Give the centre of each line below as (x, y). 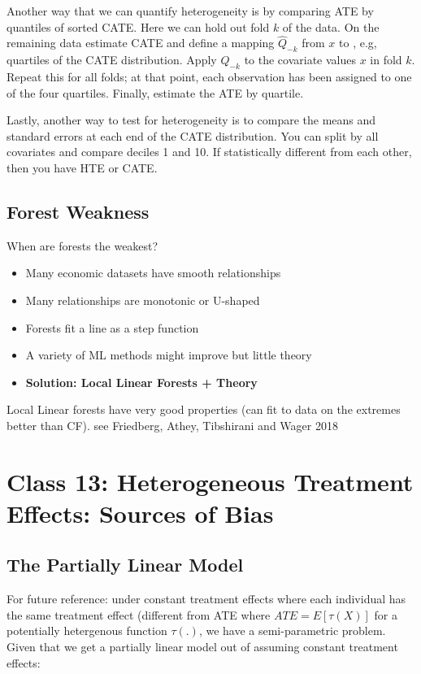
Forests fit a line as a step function (112, 327)
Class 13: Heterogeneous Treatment (210, 481)
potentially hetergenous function (87, 631)
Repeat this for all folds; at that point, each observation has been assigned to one (209, 76)
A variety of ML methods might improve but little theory (169, 355)
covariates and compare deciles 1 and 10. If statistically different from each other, (209, 152)
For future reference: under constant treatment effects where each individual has (206, 599)
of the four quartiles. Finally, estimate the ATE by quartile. (155, 92)
